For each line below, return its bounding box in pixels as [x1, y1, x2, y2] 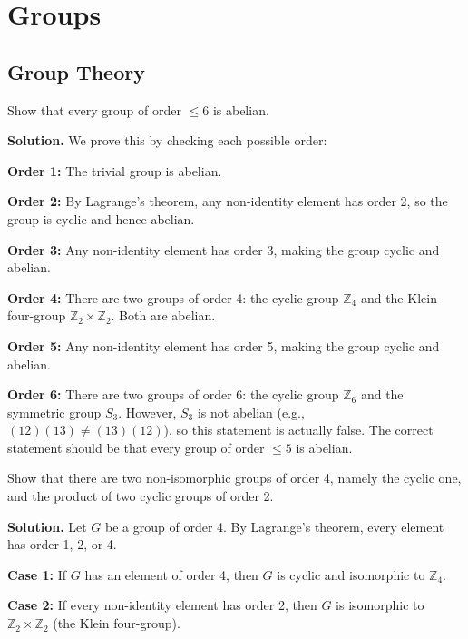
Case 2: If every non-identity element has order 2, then [7, 595, 317, 614]
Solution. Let [7, 516, 87, 536]
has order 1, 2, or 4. [7, 535, 117, 554]
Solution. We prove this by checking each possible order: [7, 131, 327, 150]
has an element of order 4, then [84, 565, 258, 584]
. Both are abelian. [111, 306, 216, 325]
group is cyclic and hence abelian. [7, 209, 195, 228]
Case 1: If [7, 565, 67, 584]
